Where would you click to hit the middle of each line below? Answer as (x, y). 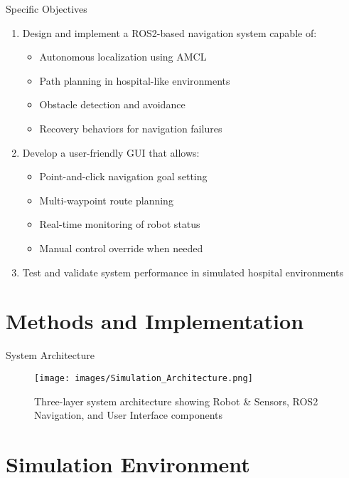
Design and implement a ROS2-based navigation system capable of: (170, 32)
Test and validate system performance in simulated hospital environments (183, 272)
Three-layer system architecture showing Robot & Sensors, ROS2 (176, 401)
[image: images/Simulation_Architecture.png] (144, 378)
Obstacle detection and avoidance (112, 104)
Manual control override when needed (121, 248)
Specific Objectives (47, 9)
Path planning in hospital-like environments (135, 80)
